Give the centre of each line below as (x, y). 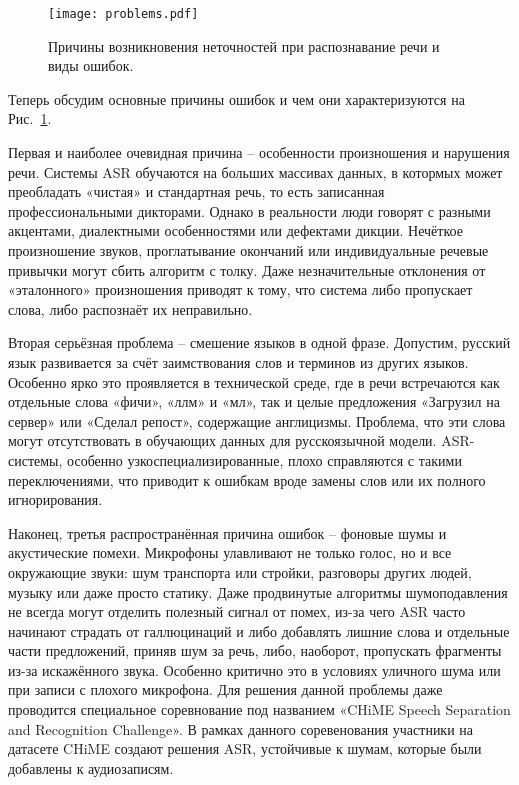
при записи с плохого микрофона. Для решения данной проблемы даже (225, 689)
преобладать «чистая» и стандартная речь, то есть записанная (196, 191)
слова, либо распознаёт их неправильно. (130, 308)
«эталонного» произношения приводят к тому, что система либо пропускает (240, 289)
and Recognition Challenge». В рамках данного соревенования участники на (241, 728)
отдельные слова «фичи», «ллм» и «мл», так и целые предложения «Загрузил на (254, 401)
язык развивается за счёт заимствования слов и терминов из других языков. (238, 361)
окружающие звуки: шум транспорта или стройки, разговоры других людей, (240, 571)
